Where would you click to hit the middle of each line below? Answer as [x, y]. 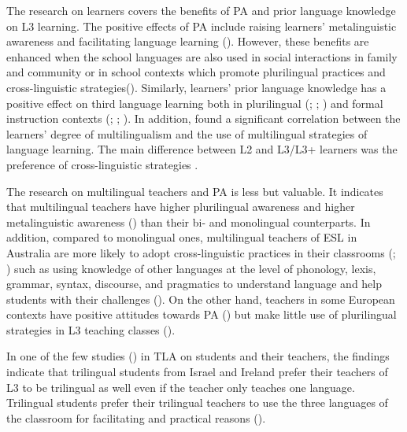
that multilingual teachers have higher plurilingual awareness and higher [181, 207]
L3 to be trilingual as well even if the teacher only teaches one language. [181, 387]
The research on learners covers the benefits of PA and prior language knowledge [201, 10]
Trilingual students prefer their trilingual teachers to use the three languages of [197, 402]
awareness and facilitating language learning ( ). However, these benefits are [188, 41]
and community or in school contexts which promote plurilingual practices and [196, 72]
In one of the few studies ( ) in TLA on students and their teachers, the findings [198, 356]
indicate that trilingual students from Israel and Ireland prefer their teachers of [197, 372]
